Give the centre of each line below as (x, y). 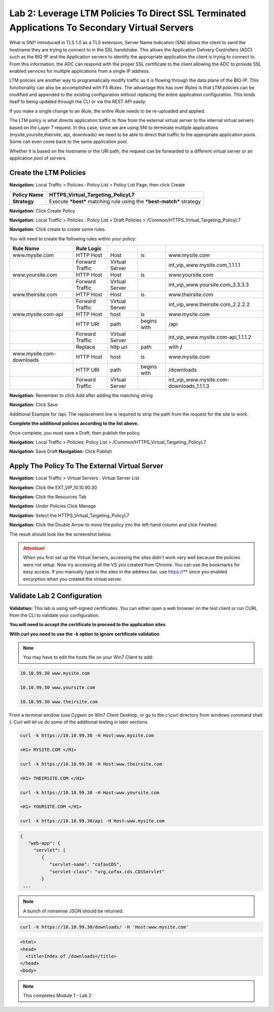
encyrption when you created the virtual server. (73, 579)
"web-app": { (44, 843)
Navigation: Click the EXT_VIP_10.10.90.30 (53, 487)
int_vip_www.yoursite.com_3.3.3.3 (209, 285)
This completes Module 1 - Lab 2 (57, 996)
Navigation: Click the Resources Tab (48, 497)
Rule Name (26, 249)
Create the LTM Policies (48, 173)
